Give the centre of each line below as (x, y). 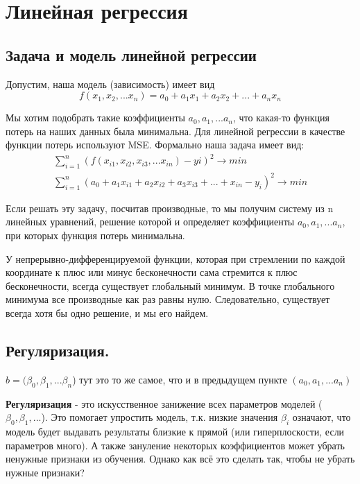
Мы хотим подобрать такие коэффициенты (95, 118)
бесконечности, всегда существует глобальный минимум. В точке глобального (170, 285)
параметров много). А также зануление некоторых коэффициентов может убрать (175, 445)
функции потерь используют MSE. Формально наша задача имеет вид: (155, 145)
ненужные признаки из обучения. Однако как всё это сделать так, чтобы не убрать (180, 459)
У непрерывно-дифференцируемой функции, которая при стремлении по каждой (175, 258)
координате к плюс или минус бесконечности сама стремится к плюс (152, 272)
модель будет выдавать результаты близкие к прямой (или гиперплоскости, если (175, 431)
